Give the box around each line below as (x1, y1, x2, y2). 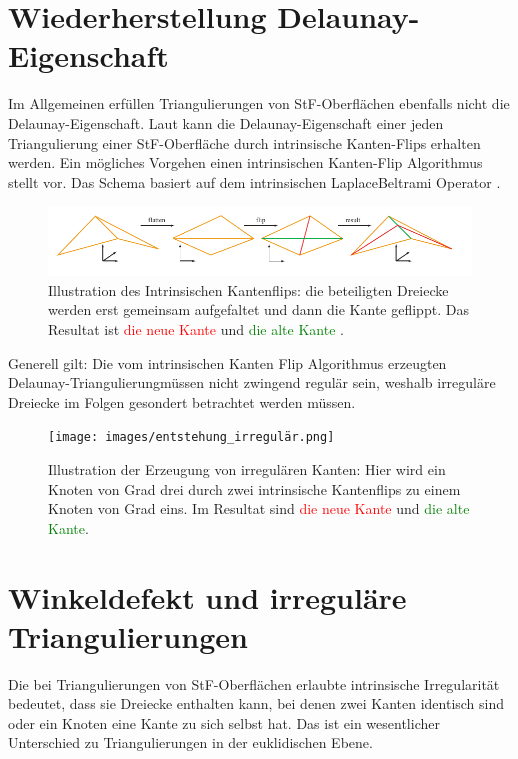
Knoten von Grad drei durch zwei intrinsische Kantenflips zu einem (48, 478, 461, 499)
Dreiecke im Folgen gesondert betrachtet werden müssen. (8, 391, 356, 412)
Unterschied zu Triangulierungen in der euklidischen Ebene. (8, 732, 373, 753)
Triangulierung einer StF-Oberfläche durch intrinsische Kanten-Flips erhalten (8, 132, 481, 153)
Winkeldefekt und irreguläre (8, 576, 407, 617)
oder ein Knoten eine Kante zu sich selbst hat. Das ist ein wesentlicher (8, 712, 440, 733)
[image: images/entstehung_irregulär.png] (48, 430, 335, 445)
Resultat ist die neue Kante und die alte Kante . (48, 318, 344, 339)
